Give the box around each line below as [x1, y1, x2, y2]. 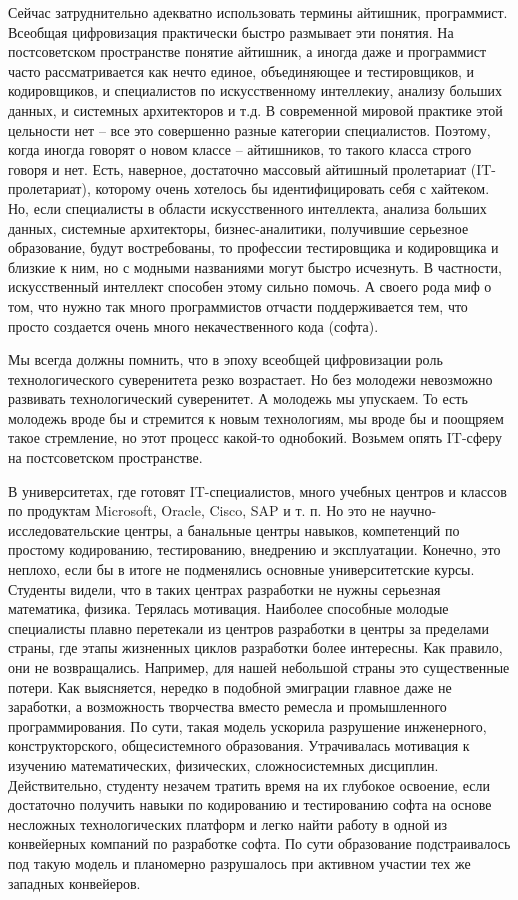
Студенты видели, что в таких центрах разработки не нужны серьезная [8, 578, 441, 599]
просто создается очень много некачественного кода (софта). [8, 315, 379, 336]
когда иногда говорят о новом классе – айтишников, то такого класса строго [8, 139, 472, 160]
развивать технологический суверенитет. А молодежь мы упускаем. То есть [8, 388, 468, 409]
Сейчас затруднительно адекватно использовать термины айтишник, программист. [8, 2, 508, 22]
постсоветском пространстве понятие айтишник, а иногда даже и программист [8, 41, 487, 62]
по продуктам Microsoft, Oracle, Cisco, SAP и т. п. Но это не [8, 500, 386, 521]
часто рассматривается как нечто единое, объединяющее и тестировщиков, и [8, 60, 475, 81]
